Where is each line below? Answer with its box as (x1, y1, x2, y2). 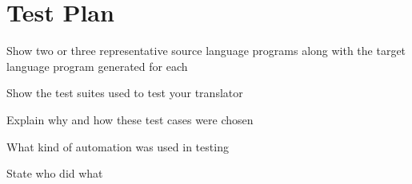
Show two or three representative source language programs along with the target (6, 42, 406, 59)
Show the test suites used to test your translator (6, 84, 243, 101)
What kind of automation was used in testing (6, 138, 229, 155)
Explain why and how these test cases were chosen (6, 111, 254, 127)
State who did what (6, 165, 103, 182)
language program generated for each (6, 57, 188, 74)
